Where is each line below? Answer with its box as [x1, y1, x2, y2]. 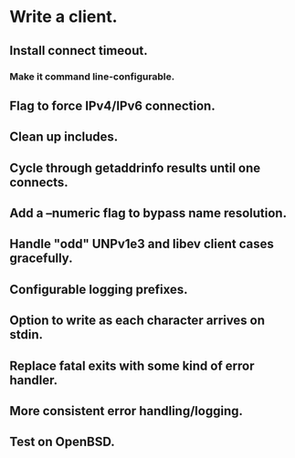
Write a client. [9, 6, 118, 27]
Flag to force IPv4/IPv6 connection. [9, 98, 216, 113]
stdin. [9, 327, 44, 343]
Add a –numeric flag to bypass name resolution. [9, 205, 288, 221]
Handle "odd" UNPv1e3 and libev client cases [9, 236, 274, 252]
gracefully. [9, 251, 73, 266]
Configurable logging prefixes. [9, 281, 189, 297]
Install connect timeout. [9, 43, 148, 58]
